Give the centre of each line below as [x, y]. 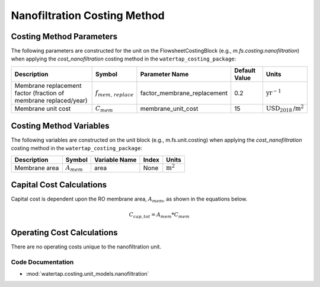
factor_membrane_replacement [184, 93]
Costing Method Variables [60, 125]
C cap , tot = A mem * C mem [159, 215]
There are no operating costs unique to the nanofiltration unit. [86, 247]
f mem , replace [114, 93]
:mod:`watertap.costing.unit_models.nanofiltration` [87, 274]
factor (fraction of [39, 93]
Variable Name [115, 160]
